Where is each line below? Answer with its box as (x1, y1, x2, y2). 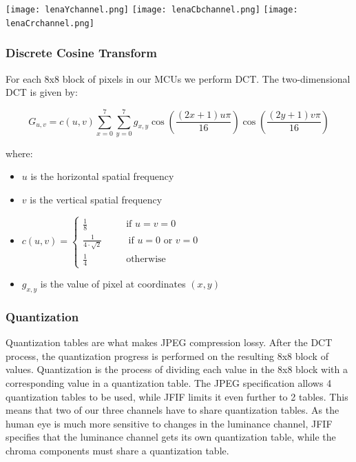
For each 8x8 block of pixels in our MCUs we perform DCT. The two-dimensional (6, 71, 350, 86)
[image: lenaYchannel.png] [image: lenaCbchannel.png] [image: (6, 5, 298, 14)
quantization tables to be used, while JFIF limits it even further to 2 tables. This (6, 389, 348, 403)
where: (6, 145, 33, 160)
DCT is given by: (6, 85, 78, 99)
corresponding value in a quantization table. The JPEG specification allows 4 (6, 375, 332, 390)
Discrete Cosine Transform (6, 44, 157, 61)
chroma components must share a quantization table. (6, 443, 229, 457)
